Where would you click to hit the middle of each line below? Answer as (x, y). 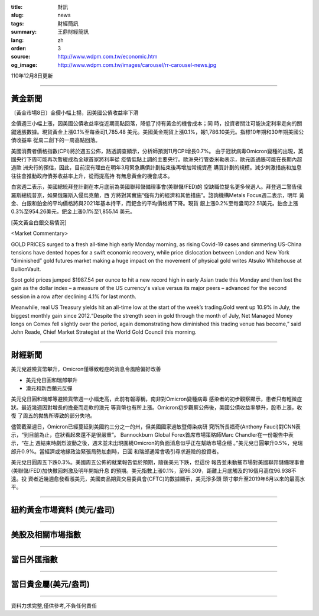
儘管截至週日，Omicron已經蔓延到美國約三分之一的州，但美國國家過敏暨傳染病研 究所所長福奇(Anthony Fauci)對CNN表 (156, 427)
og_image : (24, 64)
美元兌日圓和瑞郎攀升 (52, 380)
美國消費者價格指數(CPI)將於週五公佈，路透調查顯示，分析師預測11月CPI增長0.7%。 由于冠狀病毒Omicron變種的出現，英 (157, 151)
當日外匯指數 (34, 559)
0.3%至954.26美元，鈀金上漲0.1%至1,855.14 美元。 (73, 212)
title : (17, 7)
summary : (24, 32)
